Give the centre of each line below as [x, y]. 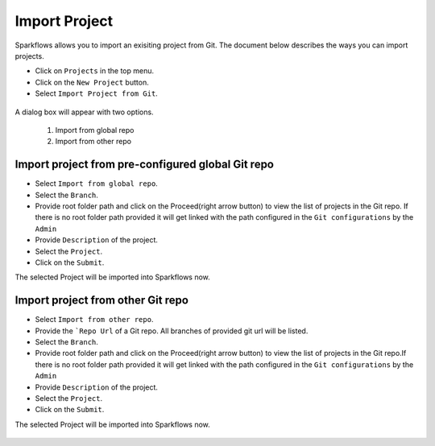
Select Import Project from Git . [97, 93]
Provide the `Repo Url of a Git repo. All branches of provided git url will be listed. [172, 331]
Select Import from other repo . [94, 320]
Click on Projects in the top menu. [95, 71]
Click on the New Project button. [92, 82]
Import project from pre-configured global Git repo [144, 165]
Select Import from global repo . [97, 184]
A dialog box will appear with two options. [84, 112]
